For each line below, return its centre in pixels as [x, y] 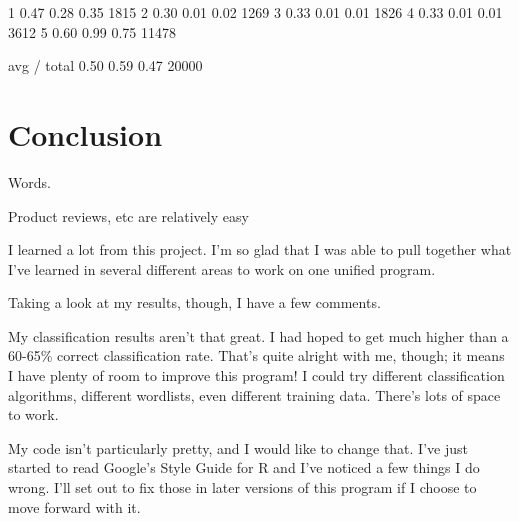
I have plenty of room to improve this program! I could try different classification [256, 375]
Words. [29, 181]
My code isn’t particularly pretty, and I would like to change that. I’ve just [238, 447]
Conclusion [85, 133]
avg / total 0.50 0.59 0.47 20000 [105, 65]
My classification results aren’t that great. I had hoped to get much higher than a [258, 335]
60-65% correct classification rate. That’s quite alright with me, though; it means [256, 355]
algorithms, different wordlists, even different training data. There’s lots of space [254, 394]
